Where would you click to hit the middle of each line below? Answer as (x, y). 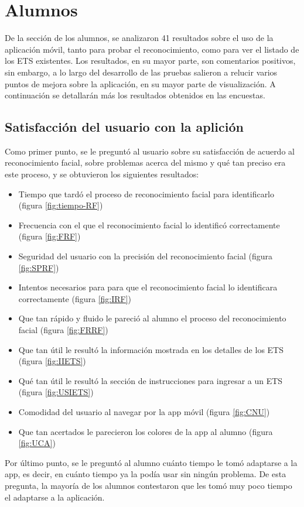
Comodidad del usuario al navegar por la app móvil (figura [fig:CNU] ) (144, 411)
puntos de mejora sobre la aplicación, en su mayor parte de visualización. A (140, 83)
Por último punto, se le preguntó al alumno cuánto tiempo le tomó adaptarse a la (151, 462)
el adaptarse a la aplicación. (55, 497)
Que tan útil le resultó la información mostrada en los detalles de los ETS (151, 349)
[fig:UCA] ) (37, 443)
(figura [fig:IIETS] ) (52, 361)
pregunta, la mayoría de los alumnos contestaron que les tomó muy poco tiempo (148, 485)
